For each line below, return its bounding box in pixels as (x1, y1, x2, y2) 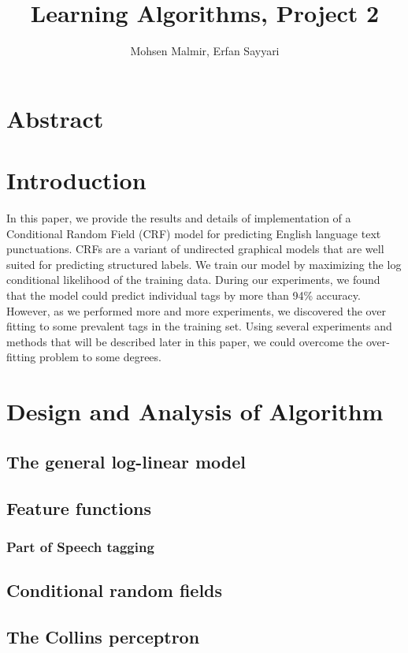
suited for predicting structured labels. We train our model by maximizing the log (6, 256, 402, 272)
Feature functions (6, 495, 151, 520)
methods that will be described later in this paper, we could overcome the (6, 333, 363, 349)
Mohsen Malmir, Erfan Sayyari (130, 43, 280, 59)
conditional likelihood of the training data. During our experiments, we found (6, 271, 380, 288)
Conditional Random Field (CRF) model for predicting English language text (6, 225, 381, 241)
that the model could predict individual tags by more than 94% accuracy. (6, 287, 361, 303)
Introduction (6, 164, 147, 196)
